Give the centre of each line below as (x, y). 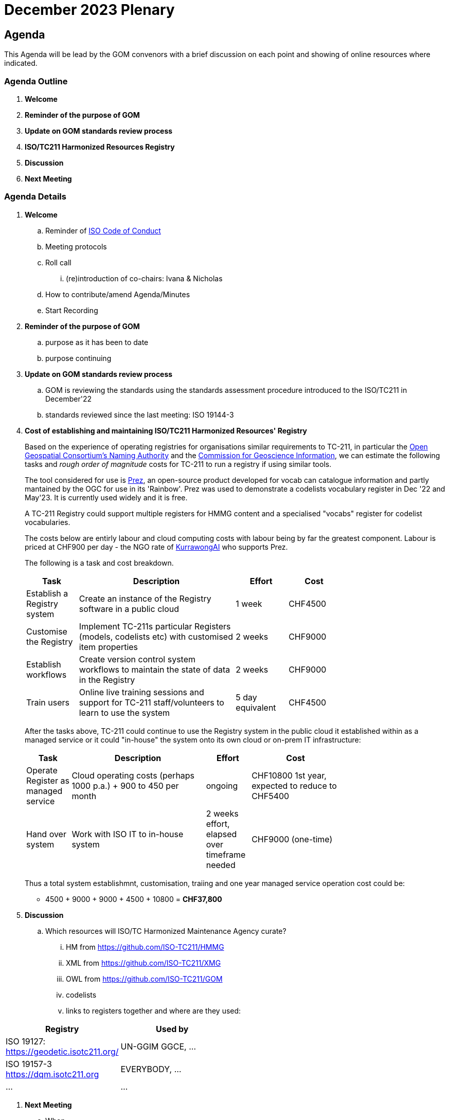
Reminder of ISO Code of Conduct (103, 230)
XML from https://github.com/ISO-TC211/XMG (143, 963)
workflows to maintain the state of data (155, 669)
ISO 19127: (26, 1041)
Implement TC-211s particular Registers (155, 626)
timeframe (226, 854)
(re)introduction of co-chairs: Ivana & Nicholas (144, 278)
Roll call (58, 262)
